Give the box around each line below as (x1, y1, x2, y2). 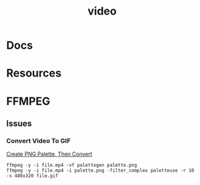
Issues (6, 118, 32, 128)
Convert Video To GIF (6, 136, 71, 145)
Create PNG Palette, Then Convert (6, 150, 92, 158)
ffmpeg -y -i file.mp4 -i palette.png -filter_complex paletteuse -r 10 (6, 167, 195, 174)
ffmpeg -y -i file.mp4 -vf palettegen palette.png (6, 162, 137, 169)
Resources (6, 66, 62, 80)
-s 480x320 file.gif (6, 173, 59, 179)
